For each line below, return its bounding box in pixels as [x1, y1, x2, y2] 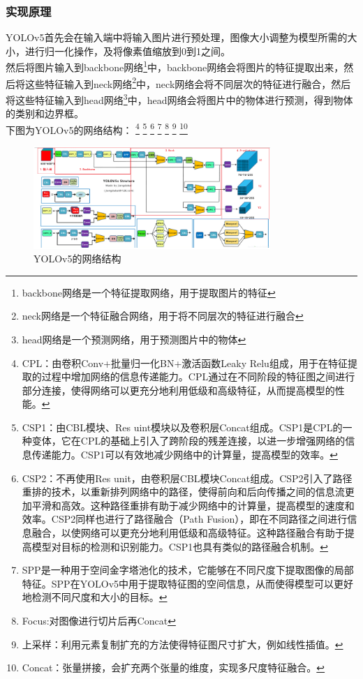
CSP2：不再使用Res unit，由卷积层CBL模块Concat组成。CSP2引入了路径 [22, 470, 353, 485]
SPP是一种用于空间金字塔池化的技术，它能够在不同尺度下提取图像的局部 [22, 562, 354, 577]
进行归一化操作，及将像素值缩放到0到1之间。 [24, 43, 230, 58]
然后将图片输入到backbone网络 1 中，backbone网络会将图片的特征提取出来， [6, 58, 344, 75]
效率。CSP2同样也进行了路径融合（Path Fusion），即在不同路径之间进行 [22, 512, 348, 526]
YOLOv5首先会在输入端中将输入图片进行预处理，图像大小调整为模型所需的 [6, 30, 348, 45]
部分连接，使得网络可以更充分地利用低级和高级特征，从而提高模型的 [22, 382, 335, 397]
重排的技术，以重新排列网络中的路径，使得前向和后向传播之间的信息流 [22, 484, 345, 499]
